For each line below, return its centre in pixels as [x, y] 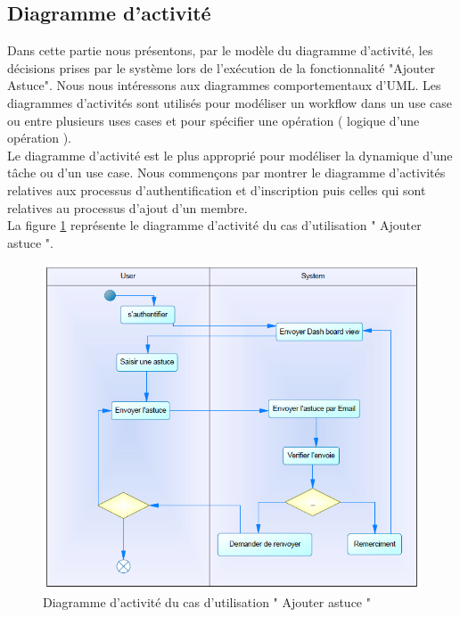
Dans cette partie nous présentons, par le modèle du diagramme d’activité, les [220, 50]
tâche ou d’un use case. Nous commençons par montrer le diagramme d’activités [226, 173]
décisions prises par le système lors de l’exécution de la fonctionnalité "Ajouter [221, 67]
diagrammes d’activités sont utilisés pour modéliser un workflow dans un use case [230, 102]
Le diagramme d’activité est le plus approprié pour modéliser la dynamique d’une [230, 155]
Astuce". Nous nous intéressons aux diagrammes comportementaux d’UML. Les [224, 85]
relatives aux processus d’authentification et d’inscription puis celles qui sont [217, 189]
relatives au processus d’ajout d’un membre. [127, 207]
